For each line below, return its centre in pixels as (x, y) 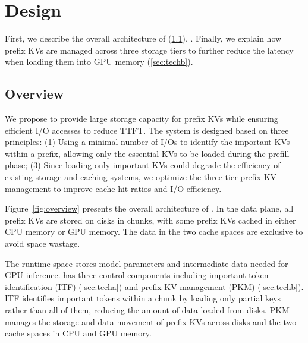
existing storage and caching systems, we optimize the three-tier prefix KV (141, 177)
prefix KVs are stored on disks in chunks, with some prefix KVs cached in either (150, 220)
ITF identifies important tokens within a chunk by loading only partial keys (143, 298)
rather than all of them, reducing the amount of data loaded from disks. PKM (147, 310)
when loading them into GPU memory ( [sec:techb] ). (99, 62)
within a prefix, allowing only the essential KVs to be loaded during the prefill (147, 153)
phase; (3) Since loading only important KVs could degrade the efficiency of (143, 165)
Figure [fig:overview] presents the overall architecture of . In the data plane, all (149, 208)
